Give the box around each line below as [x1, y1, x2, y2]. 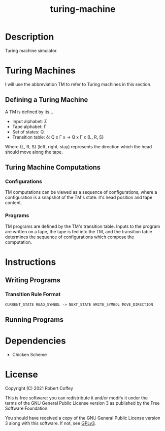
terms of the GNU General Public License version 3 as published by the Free [5, 400, 160, 406]
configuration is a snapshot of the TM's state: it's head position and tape [5, 194, 153, 201]
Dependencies [5, 335, 66, 346]
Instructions [5, 256, 56, 267]
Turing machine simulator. [5, 47, 58, 53]
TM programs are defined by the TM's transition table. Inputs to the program [5, 223, 160, 229]
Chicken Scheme [12, 351, 47, 357]
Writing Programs [5, 276, 61, 285]
